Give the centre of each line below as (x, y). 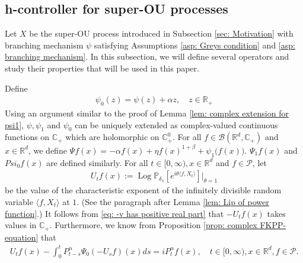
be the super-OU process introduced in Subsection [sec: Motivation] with (161, 33)
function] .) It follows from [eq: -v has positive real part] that (114, 213)
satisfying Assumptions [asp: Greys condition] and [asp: (194, 45)
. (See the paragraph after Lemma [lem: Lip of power (173, 201)
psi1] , (14, 124)
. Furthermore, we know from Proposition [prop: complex (153, 225)
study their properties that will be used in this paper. (102, 68)
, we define (47, 150)
